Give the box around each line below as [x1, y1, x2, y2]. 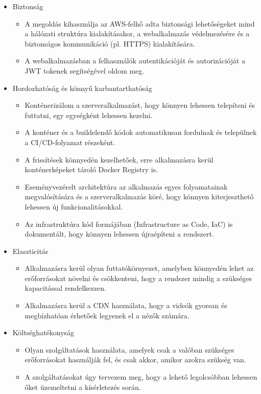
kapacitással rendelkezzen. [25, 283, 106, 293]
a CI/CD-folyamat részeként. [25, 136, 115, 147]
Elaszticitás [12, 245, 49, 256]
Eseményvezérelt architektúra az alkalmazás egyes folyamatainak [25, 181, 228, 192]
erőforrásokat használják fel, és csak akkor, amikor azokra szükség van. [25, 354, 246, 365]
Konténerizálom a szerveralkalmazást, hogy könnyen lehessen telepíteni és [25, 100, 255, 110]
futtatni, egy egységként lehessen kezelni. [25, 109, 153, 120]
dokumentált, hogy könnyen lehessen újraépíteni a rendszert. [25, 228, 214, 239]
